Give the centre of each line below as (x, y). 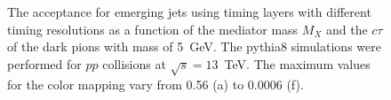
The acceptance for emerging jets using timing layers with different (189, 12)
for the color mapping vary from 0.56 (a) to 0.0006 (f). (156, 84)
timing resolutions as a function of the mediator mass (153, 29)
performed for (44, 63)
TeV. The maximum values (297, 63)
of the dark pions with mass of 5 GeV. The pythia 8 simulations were (194, 46)
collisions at (134, 63)
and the (347, 29)
